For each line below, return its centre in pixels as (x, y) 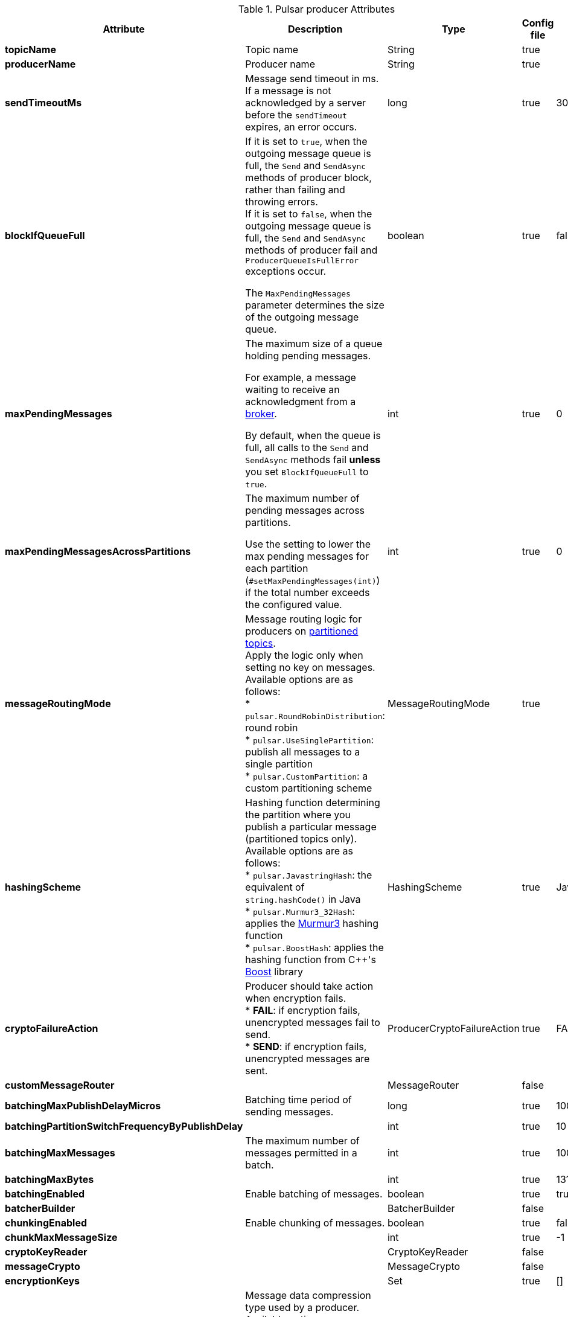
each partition (277, 568)
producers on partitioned (302, 631)
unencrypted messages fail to (313, 1022)
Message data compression (308, 1295)
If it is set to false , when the (309, 214)
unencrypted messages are (308, 1059)
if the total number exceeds (308, 592)
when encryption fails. (296, 998)
